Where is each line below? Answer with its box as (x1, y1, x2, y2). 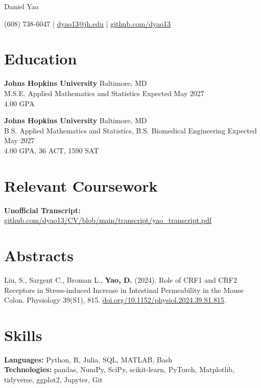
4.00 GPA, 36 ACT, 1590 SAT (4, 145, 99, 155)
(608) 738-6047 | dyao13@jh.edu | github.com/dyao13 (4, 18, 171, 29)
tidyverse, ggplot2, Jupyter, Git (4, 374, 103, 384)
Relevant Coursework (4, 175, 158, 196)
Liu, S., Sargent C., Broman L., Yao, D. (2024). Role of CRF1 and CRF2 (4, 274, 237, 285)
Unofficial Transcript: (4, 204, 81, 215)
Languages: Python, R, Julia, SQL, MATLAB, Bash (4, 354, 173, 364)
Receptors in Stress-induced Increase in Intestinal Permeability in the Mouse (4, 284, 244, 295)
